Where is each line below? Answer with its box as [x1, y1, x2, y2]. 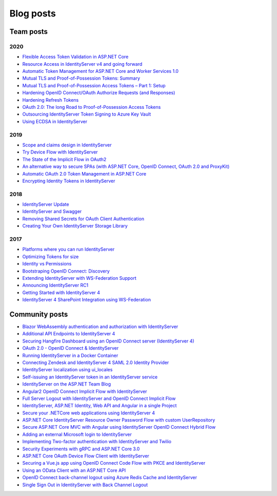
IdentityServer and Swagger [22, 208, 82, 215]
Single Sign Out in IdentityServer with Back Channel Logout [22, 482, 148, 488]
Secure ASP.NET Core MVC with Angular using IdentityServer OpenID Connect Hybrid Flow [22, 424, 216, 430]
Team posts [9, 27, 48, 36]
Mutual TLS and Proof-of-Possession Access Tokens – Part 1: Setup [22, 82, 166, 88]
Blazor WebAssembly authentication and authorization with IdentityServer [22, 323, 179, 330]
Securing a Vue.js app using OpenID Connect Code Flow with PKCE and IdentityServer [22, 460, 206, 466]
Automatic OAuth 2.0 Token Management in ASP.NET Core [22, 170, 146, 177]
